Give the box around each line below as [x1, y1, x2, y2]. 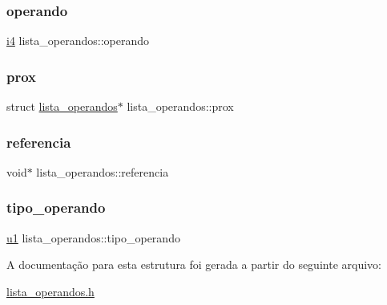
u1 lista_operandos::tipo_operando [6, 229, 180, 246]
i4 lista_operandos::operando [6, 32, 150, 49]
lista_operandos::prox [127, 98, 234, 115]
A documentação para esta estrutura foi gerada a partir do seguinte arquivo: [6, 256, 381, 273]
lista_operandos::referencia [36, 163, 169, 180]
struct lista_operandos [6, 98, 118, 115]
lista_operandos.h [6, 283, 95, 299]
